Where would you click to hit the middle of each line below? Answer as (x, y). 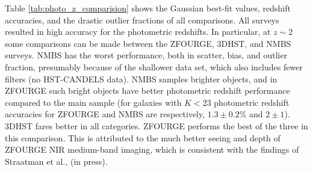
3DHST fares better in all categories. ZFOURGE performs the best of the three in (156, 125)
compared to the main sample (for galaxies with (93, 102)
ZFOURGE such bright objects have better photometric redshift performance (147, 91)
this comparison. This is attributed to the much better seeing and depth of (143, 137)
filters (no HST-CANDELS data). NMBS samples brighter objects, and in (141, 78)
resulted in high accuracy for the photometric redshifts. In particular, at (138, 32)
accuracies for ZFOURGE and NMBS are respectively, (105, 114)
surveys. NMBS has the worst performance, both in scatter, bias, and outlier (146, 55)
